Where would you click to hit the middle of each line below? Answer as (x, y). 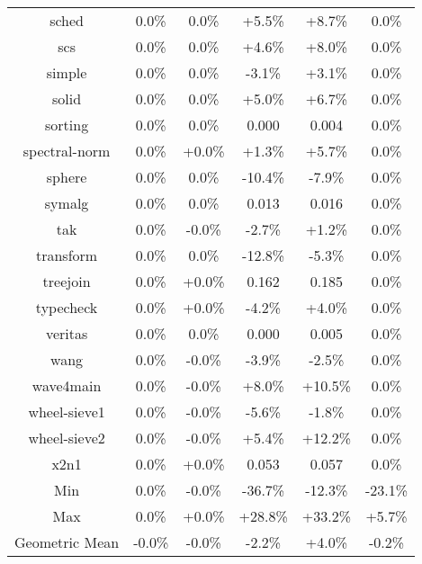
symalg (67, 203)
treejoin (67, 281)
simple (67, 72)
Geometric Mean (67, 542)
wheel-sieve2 (67, 438)
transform (67, 255)
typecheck (67, 307)
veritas (67, 333)
